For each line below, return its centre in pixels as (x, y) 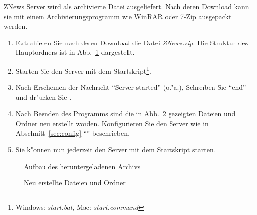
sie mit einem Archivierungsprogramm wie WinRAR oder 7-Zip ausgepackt (118, 16)
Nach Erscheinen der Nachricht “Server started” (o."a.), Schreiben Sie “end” (131, 87)
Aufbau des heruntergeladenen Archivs (82, 166)
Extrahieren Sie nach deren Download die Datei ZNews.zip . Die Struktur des (132, 42)
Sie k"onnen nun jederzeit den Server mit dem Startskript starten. (115, 150)
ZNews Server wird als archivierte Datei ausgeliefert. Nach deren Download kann (127, 6)
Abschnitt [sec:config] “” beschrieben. (72, 133)
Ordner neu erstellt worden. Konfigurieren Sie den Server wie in (112, 123)
